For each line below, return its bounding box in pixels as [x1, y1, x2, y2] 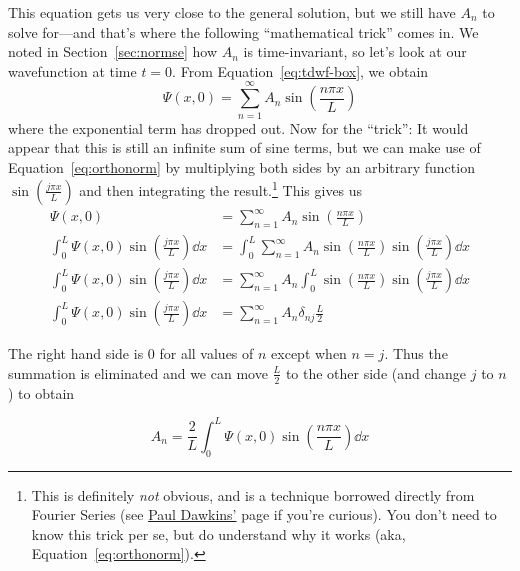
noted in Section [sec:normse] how [8, 41, 218, 62]
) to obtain [8, 382, 75, 403]
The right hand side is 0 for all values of [8, 343, 254, 364]
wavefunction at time [8, 60, 137, 81]
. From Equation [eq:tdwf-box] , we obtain [172, 60, 429, 81]
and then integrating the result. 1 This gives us [79, 177, 363, 200]
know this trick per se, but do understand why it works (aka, [31, 523, 406, 544]
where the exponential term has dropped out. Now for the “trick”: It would [8, 117, 469, 138]
